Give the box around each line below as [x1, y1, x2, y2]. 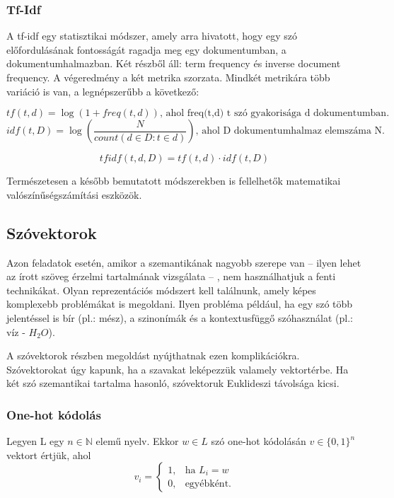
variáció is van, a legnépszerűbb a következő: [6, 83, 199, 98]
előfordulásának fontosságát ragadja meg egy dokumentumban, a [6, 42, 286, 57]
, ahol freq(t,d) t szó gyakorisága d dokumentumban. [159, 108, 390, 119]
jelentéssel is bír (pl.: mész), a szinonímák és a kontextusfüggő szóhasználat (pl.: [6, 310, 353, 325]
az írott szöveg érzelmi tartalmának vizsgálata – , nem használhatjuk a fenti [6, 269, 336, 284]
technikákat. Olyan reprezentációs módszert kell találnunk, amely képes [6, 282, 316, 297]
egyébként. [185, 479, 231, 490]
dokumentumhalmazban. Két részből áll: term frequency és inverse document [6, 56, 341, 71]
